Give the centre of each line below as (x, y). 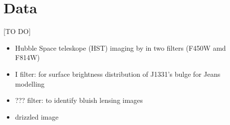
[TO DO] (17, 31)
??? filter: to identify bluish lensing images (79, 100)
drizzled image (37, 116)
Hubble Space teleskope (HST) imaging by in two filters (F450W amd (120, 47)
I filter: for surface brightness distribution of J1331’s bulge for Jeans (118, 74)
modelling (30, 83)
